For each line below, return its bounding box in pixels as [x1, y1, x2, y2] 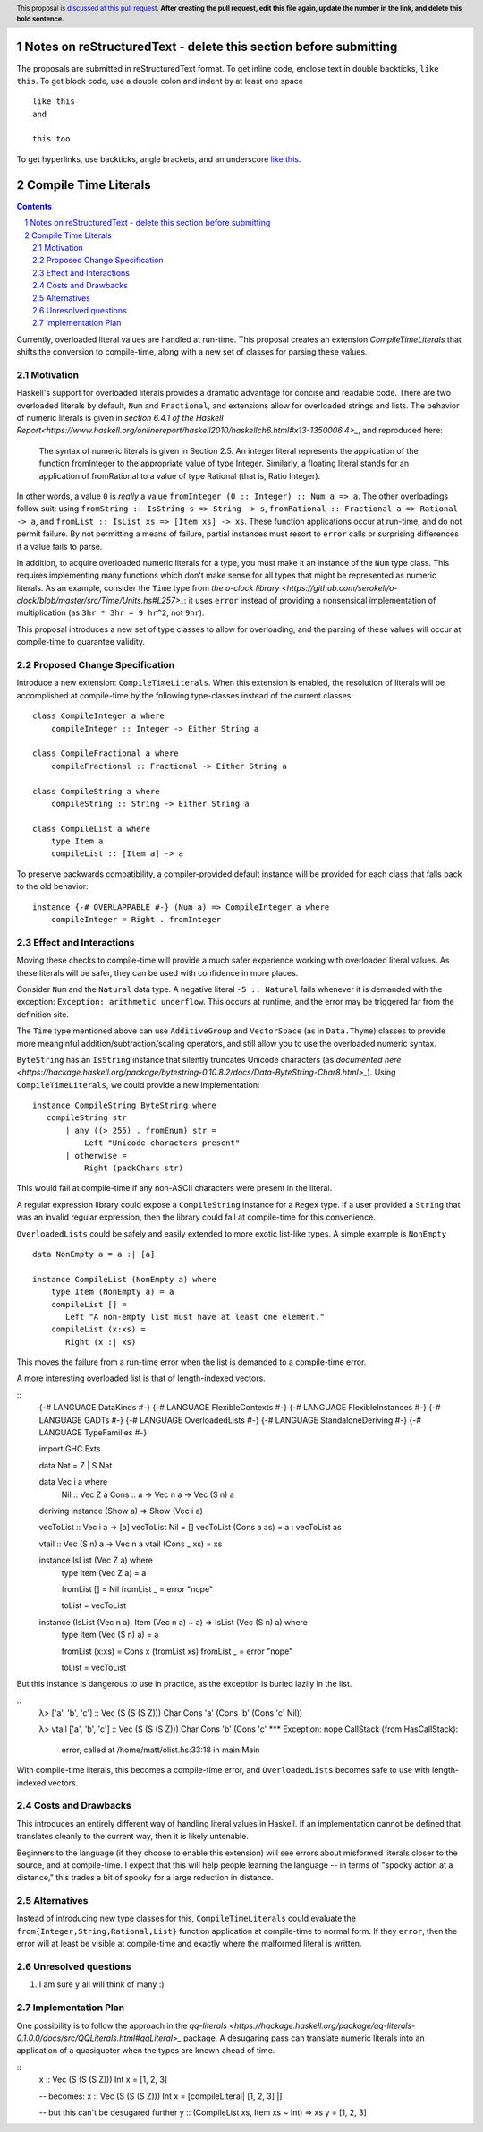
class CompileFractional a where [32, 749, 179, 758]
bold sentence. [16, 14, 64, 23]
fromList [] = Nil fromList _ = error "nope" [61, 1583, 214, 1594]
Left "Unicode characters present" [83, 1138, 241, 1148]
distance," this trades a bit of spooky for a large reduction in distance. [16, 1872, 274, 1883]
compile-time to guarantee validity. [16, 637, 146, 647]
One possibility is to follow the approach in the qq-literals [16, 2020, 228, 2031]
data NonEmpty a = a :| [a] [32, 1249, 156, 1259]
